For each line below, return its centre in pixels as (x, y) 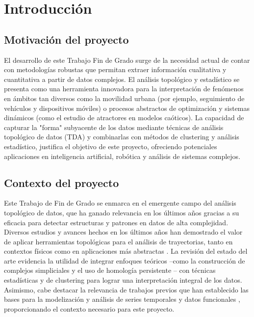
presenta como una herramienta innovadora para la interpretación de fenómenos (124, 89)
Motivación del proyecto (66, 39)
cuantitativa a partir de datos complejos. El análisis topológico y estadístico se (122, 79)
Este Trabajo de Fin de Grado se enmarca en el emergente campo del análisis (120, 203)
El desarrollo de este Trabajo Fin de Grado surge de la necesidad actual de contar (127, 60)
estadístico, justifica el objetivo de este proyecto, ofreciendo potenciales (111, 146)
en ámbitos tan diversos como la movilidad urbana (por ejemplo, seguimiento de (124, 98)
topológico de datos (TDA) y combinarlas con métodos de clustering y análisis (122, 137)
